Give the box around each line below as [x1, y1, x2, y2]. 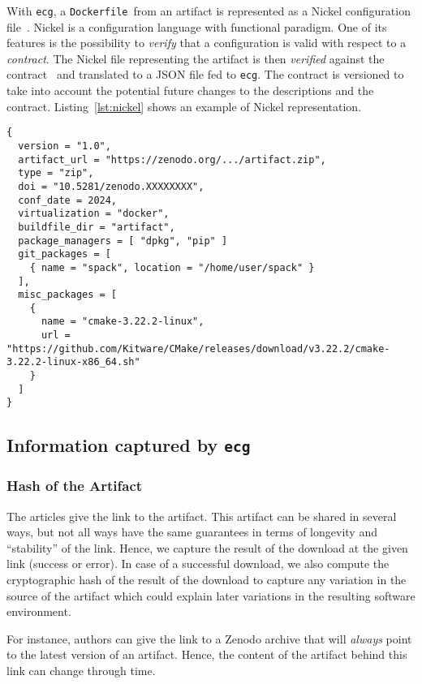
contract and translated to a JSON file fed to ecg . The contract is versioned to [6, 66, 404, 83]
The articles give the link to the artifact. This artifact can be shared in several [6, 507, 397, 524]
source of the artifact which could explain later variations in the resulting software [6, 587, 416, 604]
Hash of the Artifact [6, 475, 143, 496]
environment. [6, 603, 71, 620]
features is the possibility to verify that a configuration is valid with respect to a [6, 34, 407, 51]
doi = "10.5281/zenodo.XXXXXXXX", [18, 180, 205, 192]
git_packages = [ [18, 248, 111, 260]
